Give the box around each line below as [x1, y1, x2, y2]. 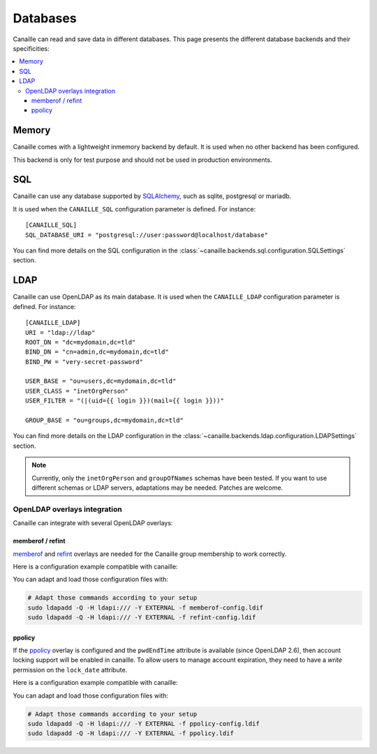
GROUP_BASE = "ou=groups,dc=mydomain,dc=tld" [25, 416, 184, 425]
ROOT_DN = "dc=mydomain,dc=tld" [25, 338, 136, 346]
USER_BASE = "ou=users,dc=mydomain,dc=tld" [25, 377, 177, 385]
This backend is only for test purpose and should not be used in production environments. [13, 156, 272, 164]
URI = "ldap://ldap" [25, 329, 96, 336]
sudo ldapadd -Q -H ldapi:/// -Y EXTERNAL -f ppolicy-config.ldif [27, 719, 260, 727]
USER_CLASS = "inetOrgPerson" [25, 387, 129, 395]
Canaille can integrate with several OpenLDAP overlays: [13, 519, 173, 527]
